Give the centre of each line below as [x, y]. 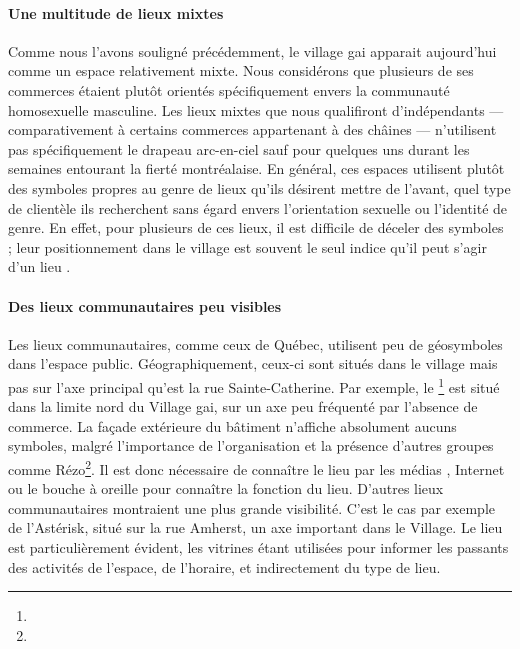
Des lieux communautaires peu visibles [145, 305]
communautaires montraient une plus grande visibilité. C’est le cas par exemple [252, 507]
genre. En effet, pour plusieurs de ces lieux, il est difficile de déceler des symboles [256, 227]
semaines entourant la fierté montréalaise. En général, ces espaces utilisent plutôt [256, 168]
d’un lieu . [39, 266]
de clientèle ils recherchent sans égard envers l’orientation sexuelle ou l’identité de [258, 207]
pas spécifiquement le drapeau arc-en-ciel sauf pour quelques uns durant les [239, 148]
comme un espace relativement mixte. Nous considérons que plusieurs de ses [241, 70]
